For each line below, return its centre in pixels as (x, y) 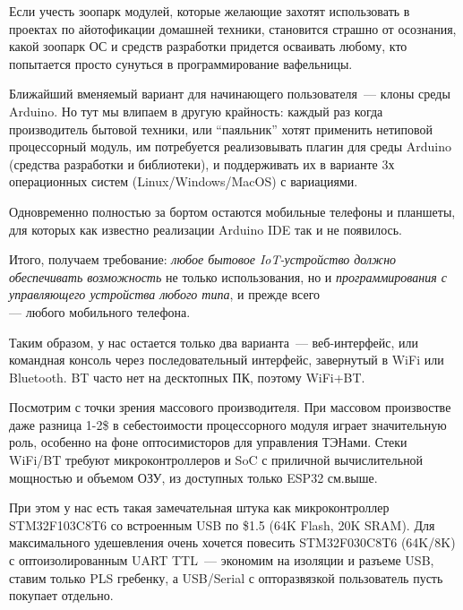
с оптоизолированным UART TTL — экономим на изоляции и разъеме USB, (222, 560)
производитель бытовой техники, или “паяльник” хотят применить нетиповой (221, 129)
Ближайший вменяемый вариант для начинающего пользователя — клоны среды (230, 94)
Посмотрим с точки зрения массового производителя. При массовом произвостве (230, 407)
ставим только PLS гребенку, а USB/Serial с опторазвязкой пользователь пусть (226, 577)
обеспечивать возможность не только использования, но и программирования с (228, 276)
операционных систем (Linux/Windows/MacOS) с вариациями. (184, 181)
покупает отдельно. (61, 595)
